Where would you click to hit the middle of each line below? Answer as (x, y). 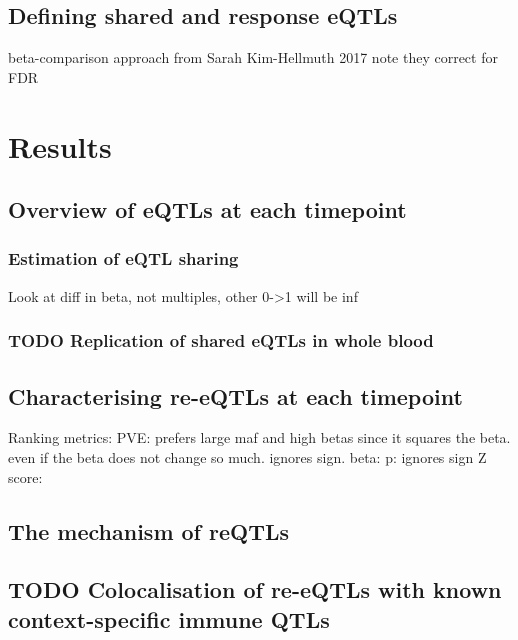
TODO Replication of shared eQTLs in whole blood (221, 340)
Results (60, 145)
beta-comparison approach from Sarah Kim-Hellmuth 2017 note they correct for (253, 57)
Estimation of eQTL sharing (123, 258)
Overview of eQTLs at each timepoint (207, 209)
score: (25, 476)
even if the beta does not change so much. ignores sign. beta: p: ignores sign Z (247, 457)
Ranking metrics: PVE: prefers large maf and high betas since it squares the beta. (259, 437)
